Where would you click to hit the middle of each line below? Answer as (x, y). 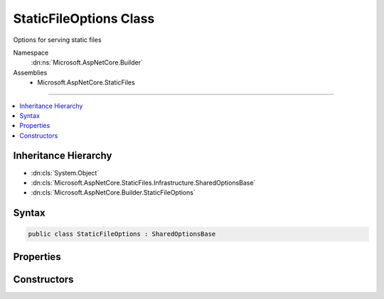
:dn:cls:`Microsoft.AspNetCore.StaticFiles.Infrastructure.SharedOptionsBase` (143, 183)
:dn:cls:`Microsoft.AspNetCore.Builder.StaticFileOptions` (113, 192)
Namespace (31, 53)
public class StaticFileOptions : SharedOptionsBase (122, 234)
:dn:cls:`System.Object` (65, 173)
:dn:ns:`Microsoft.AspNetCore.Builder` (87, 62)
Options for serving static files (58, 40)
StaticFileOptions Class (84, 18)
